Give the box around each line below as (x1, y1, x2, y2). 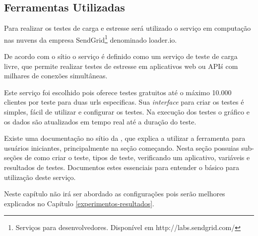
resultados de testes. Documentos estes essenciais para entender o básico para (4, 162, 239, 172)
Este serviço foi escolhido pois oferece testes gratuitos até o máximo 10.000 (4, 87, 232, 97)
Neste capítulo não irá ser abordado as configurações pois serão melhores (4, 188, 225, 199)
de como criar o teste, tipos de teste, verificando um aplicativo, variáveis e (24, 152, 250, 163)
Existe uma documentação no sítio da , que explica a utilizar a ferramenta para (4, 133, 246, 143)
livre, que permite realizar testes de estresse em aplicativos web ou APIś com (4, 60, 238, 71)
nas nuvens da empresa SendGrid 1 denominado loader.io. (4, 33, 177, 45)
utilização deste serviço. (4, 172, 76, 182)
